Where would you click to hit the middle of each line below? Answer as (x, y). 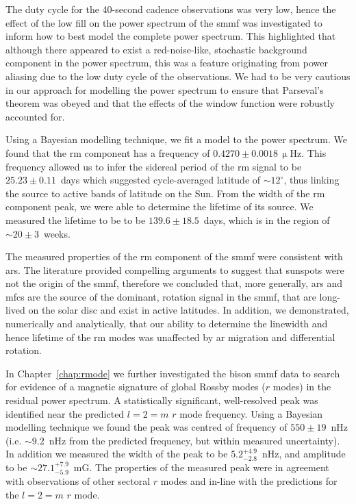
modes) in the (302, 387)
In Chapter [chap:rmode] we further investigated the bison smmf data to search (173, 373)
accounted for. (35, 116)
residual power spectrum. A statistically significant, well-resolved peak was (162, 400)
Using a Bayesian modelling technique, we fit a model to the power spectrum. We (177, 139)
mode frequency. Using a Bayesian (251, 413)
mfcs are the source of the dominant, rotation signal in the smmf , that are (161, 296)
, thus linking (311, 180)
